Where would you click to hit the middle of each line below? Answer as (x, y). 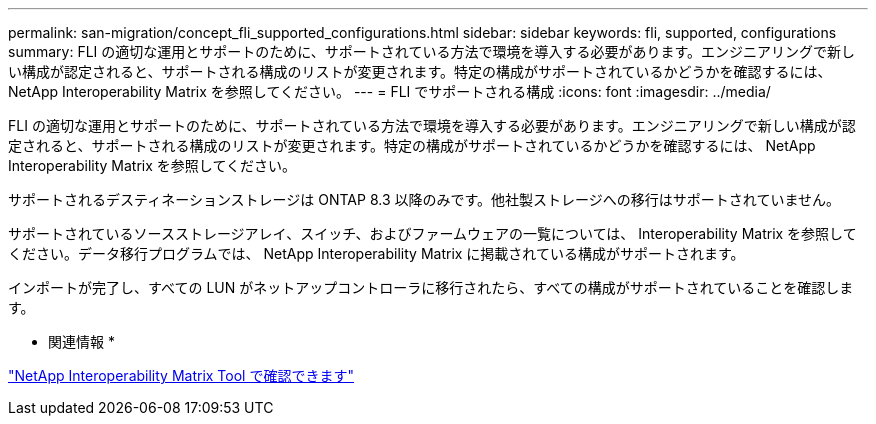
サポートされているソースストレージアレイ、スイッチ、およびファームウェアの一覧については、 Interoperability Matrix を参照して (432, 233)
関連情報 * (81, 341)
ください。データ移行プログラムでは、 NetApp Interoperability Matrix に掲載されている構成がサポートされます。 (376, 253)
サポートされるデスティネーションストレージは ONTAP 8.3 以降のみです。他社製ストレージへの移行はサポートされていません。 (424, 199)
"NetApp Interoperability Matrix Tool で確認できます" (181, 375)
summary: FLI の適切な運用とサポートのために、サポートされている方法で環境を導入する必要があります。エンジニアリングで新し (432, 51)
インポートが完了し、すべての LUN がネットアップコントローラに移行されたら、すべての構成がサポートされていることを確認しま (431, 287)
